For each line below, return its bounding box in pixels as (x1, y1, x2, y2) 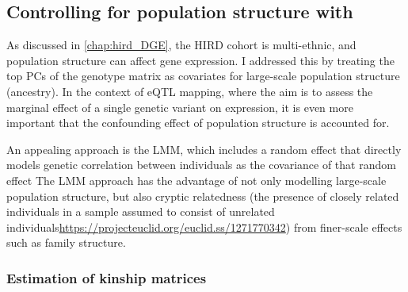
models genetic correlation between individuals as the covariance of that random (6, 156, 396, 173)
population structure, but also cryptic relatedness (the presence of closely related (6, 187, 399, 204)
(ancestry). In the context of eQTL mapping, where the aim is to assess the (6, 83, 373, 99)
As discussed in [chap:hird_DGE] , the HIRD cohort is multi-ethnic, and (6, 36, 357, 53)
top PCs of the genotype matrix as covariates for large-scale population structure (6, 67, 400, 84)
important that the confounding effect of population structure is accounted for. (6, 114, 390, 131)
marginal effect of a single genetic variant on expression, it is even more (6, 98, 353, 115)
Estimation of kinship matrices (6, 267, 207, 287)
